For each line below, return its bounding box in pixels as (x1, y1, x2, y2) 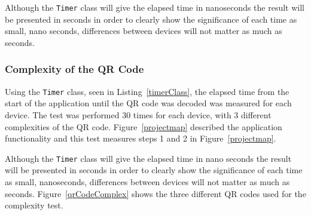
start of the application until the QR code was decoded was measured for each (5, 97, 292, 109)
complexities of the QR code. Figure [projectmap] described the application (5, 120, 282, 133)
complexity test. (5, 199, 63, 211)
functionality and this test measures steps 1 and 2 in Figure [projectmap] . (5, 132, 276, 145)
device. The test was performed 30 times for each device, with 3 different (5, 108, 272, 121)
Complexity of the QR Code (5, 62, 144, 76)
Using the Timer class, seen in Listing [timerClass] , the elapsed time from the (5, 85, 289, 97)
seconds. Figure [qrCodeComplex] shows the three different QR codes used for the (5, 187, 306, 199)
